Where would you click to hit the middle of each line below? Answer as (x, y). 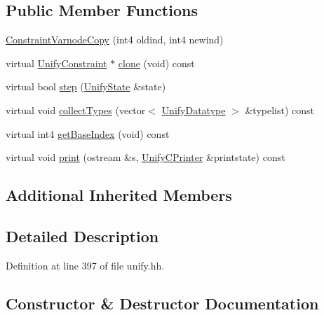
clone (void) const (156, 63)
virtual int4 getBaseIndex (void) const (88, 133)
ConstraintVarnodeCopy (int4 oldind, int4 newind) (115, 40)
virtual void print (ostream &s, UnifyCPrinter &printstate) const (146, 157)
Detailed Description (82, 236)
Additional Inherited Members (119, 195)
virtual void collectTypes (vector (76, 110)
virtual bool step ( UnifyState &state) (86, 86)
